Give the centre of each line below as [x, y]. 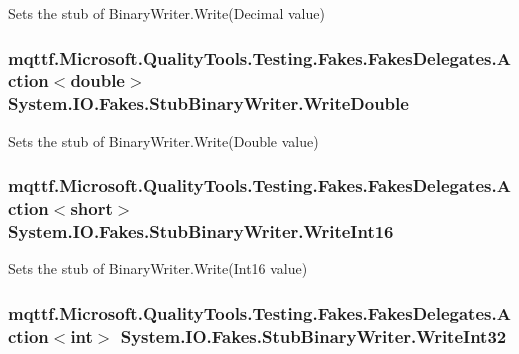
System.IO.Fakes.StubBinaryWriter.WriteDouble [208, 103]
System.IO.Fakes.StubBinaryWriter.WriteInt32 [313, 335]
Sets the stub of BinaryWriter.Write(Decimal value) [166, 13]
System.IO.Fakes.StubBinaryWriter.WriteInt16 [201, 231]
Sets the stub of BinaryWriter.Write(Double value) [163, 140]
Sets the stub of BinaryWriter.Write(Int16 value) [158, 268]
